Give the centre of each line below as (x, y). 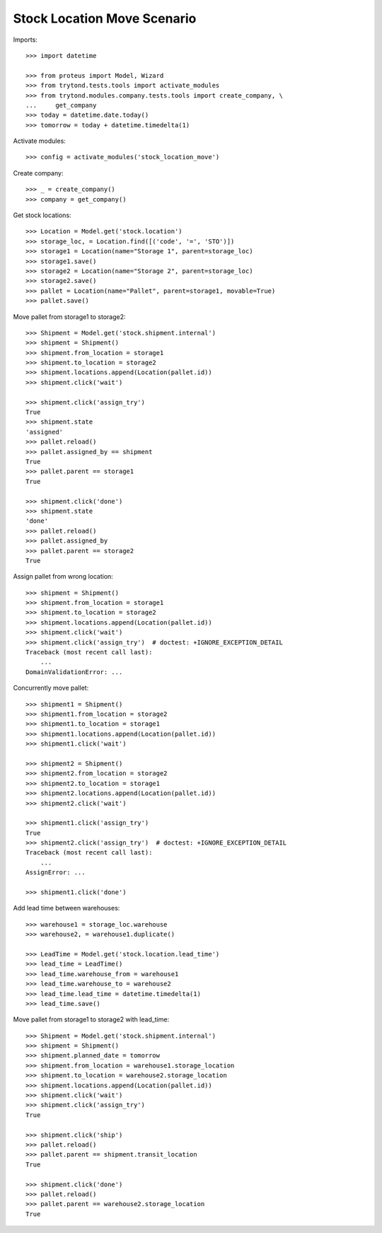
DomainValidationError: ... (74, 672)
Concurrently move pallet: (51, 688)
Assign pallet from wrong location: (63, 577)
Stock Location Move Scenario (105, 18)
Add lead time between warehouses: (66, 908)
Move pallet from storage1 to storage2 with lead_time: (91, 1019)
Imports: (25, 40)
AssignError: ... (56, 873)
